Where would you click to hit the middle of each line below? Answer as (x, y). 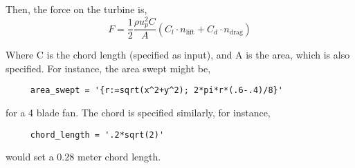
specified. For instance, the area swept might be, (108, 68)
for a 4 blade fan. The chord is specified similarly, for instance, (138, 112)
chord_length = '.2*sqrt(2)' (97, 135)
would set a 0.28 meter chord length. (83, 157)
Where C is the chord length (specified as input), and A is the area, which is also (178, 55)
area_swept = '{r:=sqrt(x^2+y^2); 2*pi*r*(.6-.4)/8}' (156, 91)
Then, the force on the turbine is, (76, 9)
